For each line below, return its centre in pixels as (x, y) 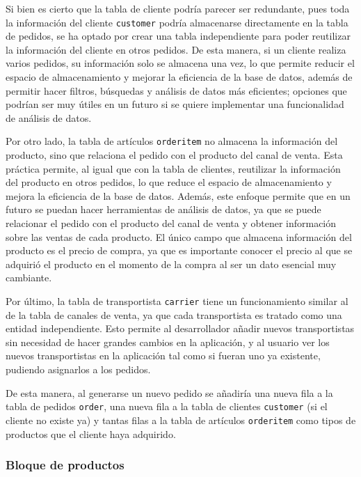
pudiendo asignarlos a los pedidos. (78, 369)
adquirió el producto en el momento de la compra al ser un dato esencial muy (171, 264)
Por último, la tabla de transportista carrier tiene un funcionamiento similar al (177, 301)
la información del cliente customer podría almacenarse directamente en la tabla (177, 22)
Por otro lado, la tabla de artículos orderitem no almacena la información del (172, 141)
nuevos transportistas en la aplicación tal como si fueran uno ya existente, (163, 355)
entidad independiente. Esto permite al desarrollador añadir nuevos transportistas (180, 328)
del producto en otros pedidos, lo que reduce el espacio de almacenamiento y (169, 182)
